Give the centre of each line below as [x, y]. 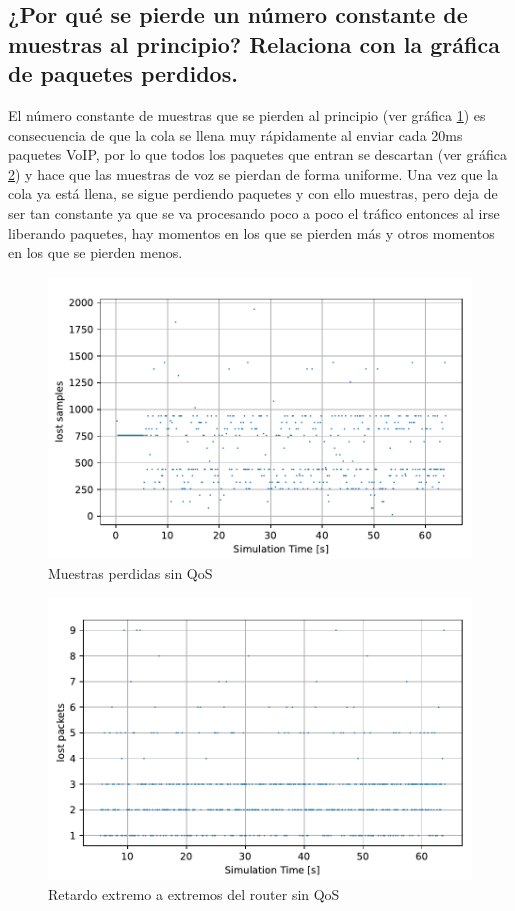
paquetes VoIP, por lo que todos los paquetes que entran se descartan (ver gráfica [257, 154]
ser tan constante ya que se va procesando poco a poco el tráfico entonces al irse [254, 212]
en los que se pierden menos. [95, 252]
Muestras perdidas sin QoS [130, 572]
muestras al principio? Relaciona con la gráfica [254, 43]
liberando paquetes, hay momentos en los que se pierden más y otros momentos [251, 232]
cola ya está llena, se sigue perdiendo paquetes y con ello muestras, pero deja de [253, 193]
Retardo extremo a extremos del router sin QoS [194, 893]
